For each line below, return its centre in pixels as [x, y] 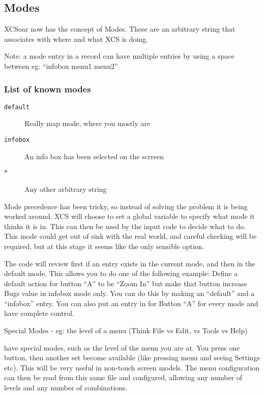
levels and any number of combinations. [66, 388]
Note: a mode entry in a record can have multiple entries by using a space [119, 56]
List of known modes [48, 89]
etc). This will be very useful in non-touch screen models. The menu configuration [132, 367]
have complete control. [39, 313]
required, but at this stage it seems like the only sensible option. [104, 246]
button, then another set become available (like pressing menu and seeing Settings [132, 357]
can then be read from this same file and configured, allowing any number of [123, 377]
